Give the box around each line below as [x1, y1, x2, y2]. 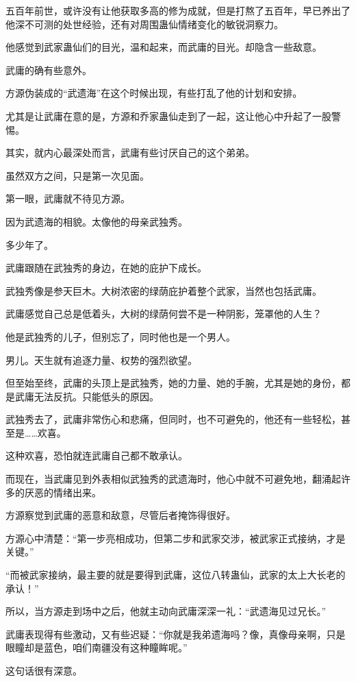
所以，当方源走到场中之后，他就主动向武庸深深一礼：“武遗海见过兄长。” [5, 604, 327, 618]
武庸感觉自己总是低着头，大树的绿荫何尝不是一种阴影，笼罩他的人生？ [5, 306, 322, 321]
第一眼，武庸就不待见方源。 [5, 191, 130, 206]
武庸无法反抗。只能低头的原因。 [14, 389, 159, 403]
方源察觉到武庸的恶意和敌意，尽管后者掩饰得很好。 [5, 508, 236, 522]
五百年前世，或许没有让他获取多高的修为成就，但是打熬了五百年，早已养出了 [5, 3, 351, 17]
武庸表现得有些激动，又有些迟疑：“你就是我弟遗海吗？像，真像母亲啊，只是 [5, 626, 346, 641]
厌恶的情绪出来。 [24, 485, 101, 499]
